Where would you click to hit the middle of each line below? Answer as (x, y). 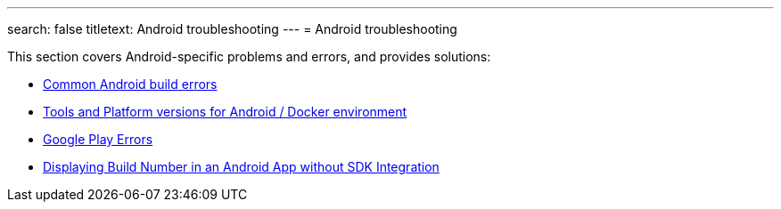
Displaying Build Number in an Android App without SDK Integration (241, 167)
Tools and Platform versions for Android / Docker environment (225, 112)
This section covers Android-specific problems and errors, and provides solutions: (249, 56)
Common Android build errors (130, 84)
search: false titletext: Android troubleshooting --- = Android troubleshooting (232, 29)
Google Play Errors (98, 139)
